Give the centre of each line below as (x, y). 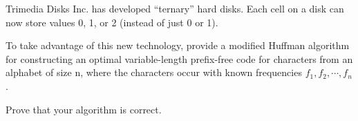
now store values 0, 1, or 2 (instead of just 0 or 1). (112, 22)
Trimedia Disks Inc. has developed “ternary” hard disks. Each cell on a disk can (175, 8)
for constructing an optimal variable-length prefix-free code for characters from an (179, 58)
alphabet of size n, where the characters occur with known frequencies (154, 72)
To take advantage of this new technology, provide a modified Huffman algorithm (178, 45)
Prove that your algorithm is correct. (84, 109)
